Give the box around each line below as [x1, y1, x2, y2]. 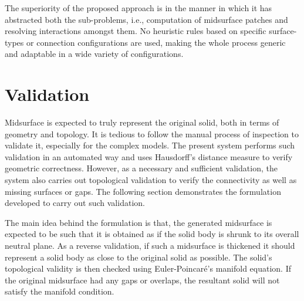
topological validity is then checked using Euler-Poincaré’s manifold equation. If [5, 262, 292, 275]
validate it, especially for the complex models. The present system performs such [5, 139, 295, 151]
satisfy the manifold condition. [5, 285, 114, 297]
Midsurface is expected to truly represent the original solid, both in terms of [5, 116, 279, 128]
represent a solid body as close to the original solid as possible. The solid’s [5, 251, 272, 263]
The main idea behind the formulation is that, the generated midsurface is [5, 216, 272, 228]
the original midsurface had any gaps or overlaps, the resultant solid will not [5, 273, 280, 286]
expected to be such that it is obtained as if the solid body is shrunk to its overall [5, 228, 299, 240]
